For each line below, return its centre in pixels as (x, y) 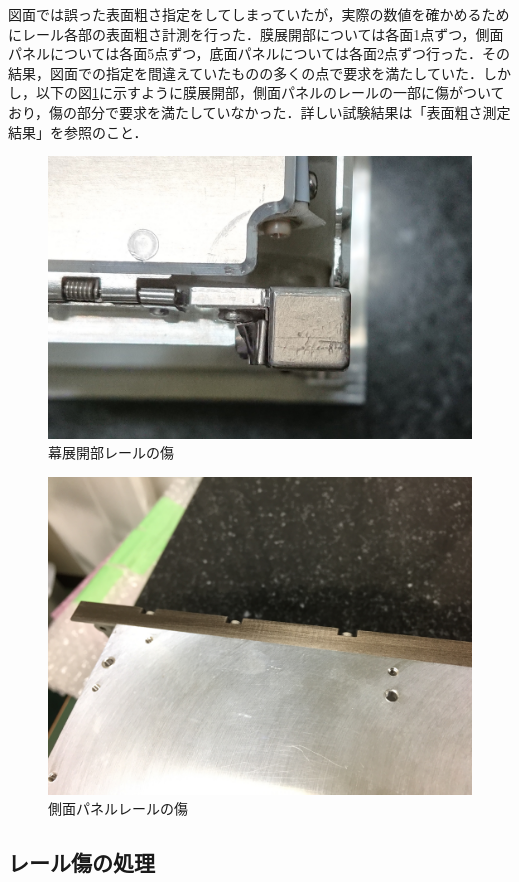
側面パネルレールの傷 (118, 808)
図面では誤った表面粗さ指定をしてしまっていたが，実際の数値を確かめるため (259, 14)
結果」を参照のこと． (78, 131)
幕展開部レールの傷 (111, 452)
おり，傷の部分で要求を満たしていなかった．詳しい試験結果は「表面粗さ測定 (259, 111)
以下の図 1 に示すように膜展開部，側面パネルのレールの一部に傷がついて (270, 92)
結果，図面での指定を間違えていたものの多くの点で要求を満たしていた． (245, 72)
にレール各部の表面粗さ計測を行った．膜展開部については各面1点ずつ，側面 (256, 33)
